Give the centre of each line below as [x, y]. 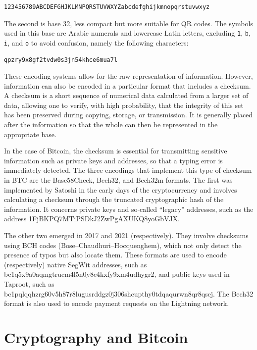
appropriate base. [30, 134]
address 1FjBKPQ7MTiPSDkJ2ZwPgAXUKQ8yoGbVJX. [92, 219]
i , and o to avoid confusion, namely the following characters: [96, 42]
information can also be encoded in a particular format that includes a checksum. [128, 85]
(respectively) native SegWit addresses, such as [76, 264]
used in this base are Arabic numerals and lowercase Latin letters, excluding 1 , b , [127, 33]
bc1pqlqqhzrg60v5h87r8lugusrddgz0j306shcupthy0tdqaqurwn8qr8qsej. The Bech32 [129, 293]
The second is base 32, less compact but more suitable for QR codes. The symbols [128, 23]
